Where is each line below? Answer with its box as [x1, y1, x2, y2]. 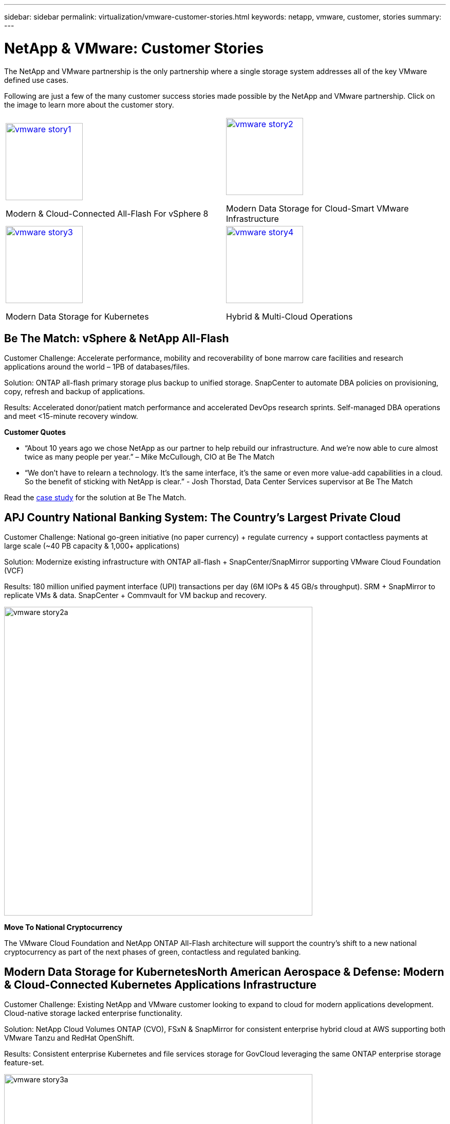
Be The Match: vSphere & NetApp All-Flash [4, 331, 229, 345]
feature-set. [4, 1058, 44, 1067]
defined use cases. [4, 75, 68, 84]
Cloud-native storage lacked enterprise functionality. [4, 1009, 182, 1018]
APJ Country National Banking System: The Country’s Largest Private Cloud [4, 511, 401, 524]
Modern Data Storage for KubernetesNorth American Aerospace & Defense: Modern [4, 965, 444, 978]
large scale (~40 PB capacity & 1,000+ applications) [4, 541, 180, 551]
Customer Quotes [4, 428, 66, 437]
